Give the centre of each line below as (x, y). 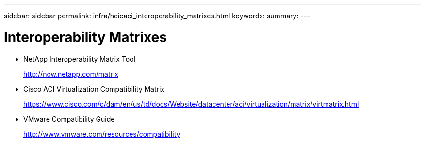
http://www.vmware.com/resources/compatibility (102, 134)
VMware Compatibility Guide (69, 119)
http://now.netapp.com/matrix (71, 74)
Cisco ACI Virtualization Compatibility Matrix (94, 89)
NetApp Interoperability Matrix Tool (79, 59)
